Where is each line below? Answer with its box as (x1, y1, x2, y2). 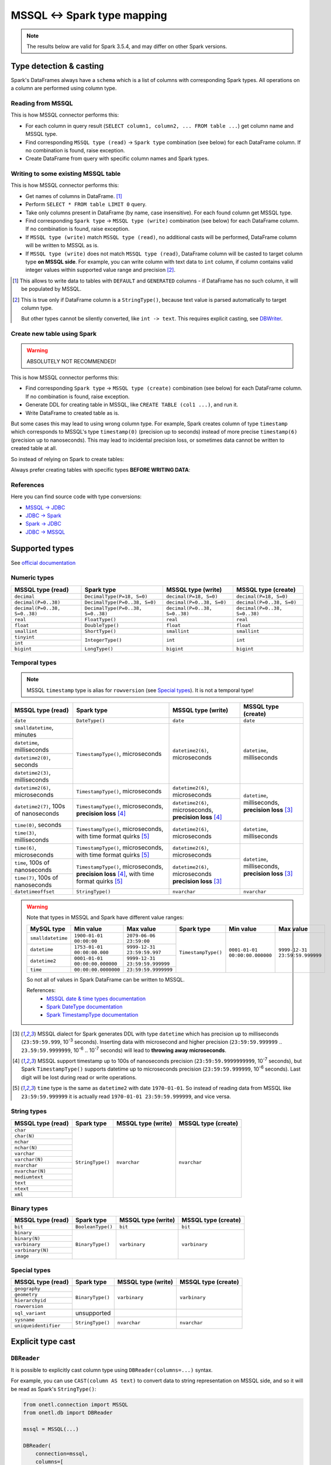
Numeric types (11, 574, 54, 582)
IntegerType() (84, 636, 122, 643)
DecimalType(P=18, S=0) (84, 593, 148, 599)
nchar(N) (14, 1144, 38, 1151)
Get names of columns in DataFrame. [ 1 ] (25, 192, 122, 199)
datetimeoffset (14, 888, 55, 895)
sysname (14, 1317, 35, 1323)
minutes (14, 731, 37, 739)
